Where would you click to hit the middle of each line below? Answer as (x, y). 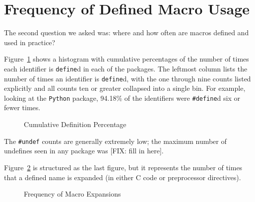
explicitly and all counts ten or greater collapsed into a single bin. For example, (125, 88)
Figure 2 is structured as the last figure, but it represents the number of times (123, 167)
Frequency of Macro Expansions (72, 194)
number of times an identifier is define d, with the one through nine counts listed (127, 78)
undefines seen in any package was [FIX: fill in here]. (84, 151)
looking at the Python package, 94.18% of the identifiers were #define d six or (122, 98)
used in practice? (30, 42)
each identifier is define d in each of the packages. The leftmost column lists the (126, 68)
